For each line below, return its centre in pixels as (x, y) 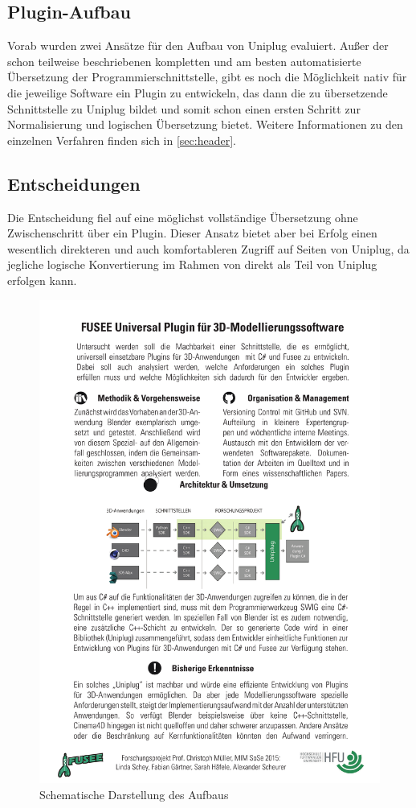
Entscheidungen (74, 183)
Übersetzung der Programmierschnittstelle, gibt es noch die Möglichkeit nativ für (207, 77)
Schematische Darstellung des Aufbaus (134, 794)
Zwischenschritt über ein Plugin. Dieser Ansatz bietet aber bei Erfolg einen (192, 233)
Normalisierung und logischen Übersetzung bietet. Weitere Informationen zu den (205, 124)
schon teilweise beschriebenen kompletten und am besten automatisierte (184, 61)
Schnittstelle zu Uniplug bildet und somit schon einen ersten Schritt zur (184, 108)
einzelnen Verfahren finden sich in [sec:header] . (122, 140)
